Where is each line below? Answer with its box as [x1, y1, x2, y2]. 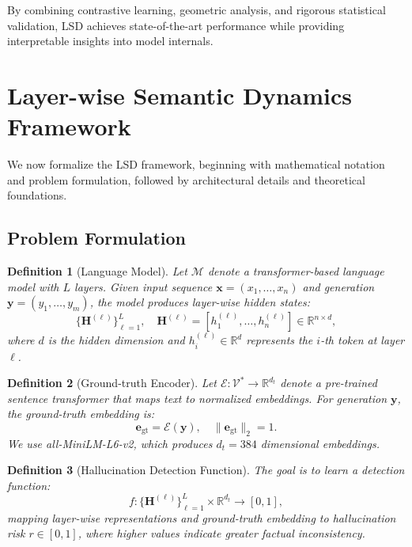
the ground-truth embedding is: [7, 405, 155, 422]
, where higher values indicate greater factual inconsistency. [77, 525, 365, 541]
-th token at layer [320, 332, 405, 348]
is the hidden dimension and [47, 332, 185, 348]
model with [7, 278, 59, 294]
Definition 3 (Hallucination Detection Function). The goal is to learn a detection [7, 462, 405, 478]
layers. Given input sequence [74, 278, 213, 294]
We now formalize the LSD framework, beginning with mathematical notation [7, 156, 385, 173]
